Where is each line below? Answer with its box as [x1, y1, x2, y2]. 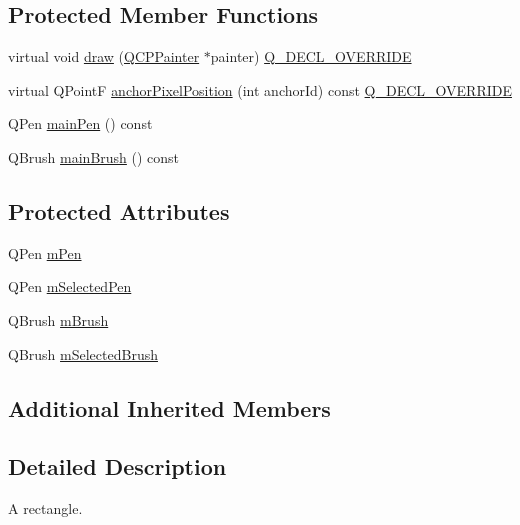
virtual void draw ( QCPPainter [8, 46, 200, 67]
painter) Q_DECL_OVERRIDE [210, 46, 412, 67]
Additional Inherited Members [8, 392, 331, 423]
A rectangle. [8, 498, 83, 519]
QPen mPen [8, 242, 82, 263]
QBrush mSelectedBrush [8, 343, 158, 364]
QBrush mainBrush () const [8, 146, 180, 167]
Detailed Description [8, 451, 227, 482]
